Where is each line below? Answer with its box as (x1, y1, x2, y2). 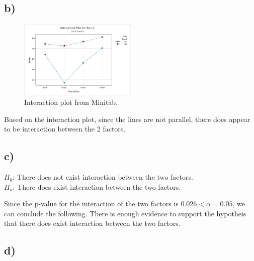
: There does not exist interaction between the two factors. (13, 172, 193, 182)
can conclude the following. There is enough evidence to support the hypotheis (4, 208, 246, 218)
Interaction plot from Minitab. (24, 97, 118, 107)
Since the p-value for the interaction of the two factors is (4, 198, 179, 209)
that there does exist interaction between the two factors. (4, 218, 181, 228)
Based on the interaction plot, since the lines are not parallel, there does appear (4, 113, 250, 124)
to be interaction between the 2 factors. (4, 123, 126, 134)
